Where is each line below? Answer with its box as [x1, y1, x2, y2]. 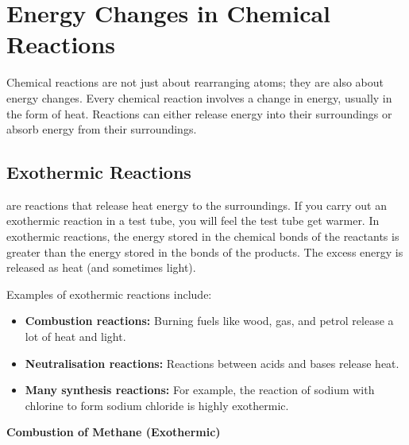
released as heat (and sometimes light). [6, 259, 196, 276]
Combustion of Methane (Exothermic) [6, 424, 221, 440]
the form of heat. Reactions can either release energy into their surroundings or [6, 105, 392, 122]
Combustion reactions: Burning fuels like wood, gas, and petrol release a [25, 312, 394, 329]
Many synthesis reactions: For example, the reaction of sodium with [25, 381, 375, 398]
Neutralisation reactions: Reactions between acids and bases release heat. [25, 354, 399, 371]
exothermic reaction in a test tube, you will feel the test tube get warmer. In [6, 212, 380, 229]
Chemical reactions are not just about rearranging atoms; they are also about [6, 74, 384, 91]
